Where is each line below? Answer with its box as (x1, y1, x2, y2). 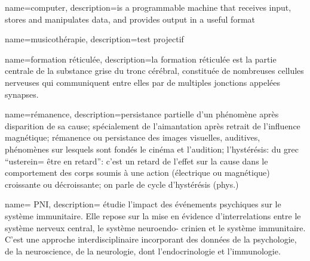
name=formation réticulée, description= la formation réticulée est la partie (5, 52, 277, 65)
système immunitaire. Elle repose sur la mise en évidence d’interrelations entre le (5, 209, 301, 222)
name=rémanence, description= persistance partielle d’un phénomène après (5, 108, 279, 120)
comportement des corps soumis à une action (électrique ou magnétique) (5, 166, 270, 179)
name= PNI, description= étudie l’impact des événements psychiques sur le (5, 198, 281, 210)
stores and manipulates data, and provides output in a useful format (5, 13, 255, 25)
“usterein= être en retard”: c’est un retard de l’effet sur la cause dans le (5, 154, 268, 167)
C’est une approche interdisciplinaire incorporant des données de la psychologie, (5, 233, 297, 246)
